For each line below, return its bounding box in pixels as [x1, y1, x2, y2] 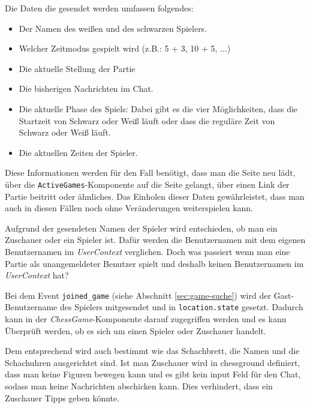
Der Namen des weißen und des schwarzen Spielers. [19, 22, 207, 34]
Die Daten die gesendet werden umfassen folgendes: [5, 2, 194, 14]
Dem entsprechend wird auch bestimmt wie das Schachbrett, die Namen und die [5, 344, 300, 357]
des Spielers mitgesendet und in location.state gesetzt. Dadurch [59, 301, 303, 313]
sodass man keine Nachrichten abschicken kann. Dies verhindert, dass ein [5, 380, 273, 392]
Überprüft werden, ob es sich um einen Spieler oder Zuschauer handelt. [5, 324, 266, 337]
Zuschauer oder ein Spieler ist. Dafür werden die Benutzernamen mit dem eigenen [5, 233, 306, 246]
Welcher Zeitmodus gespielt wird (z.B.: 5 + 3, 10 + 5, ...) [19, 42, 231, 55]
